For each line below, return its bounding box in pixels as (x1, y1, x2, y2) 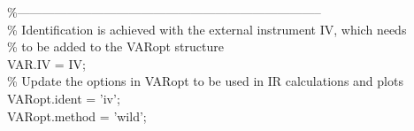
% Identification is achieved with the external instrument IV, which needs (7, 19, 407, 38)
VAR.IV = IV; (7, 54, 86, 73)
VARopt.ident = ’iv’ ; (7, 89, 120, 107)
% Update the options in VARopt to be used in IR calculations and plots (7, 72, 403, 90)
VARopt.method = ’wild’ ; (7, 106, 147, 125)
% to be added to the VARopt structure (7, 37, 224, 56)
